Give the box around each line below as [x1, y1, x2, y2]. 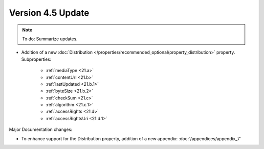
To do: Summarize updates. [22, 36, 78, 42]
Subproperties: [21, 56, 51, 62]
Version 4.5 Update [9, 7, 89, 18]
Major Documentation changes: [9, 126, 73, 132]
